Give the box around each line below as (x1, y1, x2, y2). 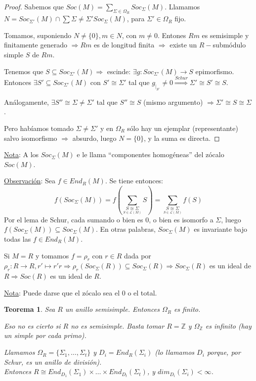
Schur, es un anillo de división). (4, 356, 102, 367)
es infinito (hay (205, 320, 252, 331)
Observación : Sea (4, 175, 55, 186)
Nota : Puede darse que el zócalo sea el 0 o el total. (4, 287, 157, 297)
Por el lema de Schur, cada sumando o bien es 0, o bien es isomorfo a (4, 214, 213, 224)
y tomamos (35, 250, 69, 260)
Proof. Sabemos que (4, 1, 64, 11)
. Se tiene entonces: (105, 175, 164, 186)
